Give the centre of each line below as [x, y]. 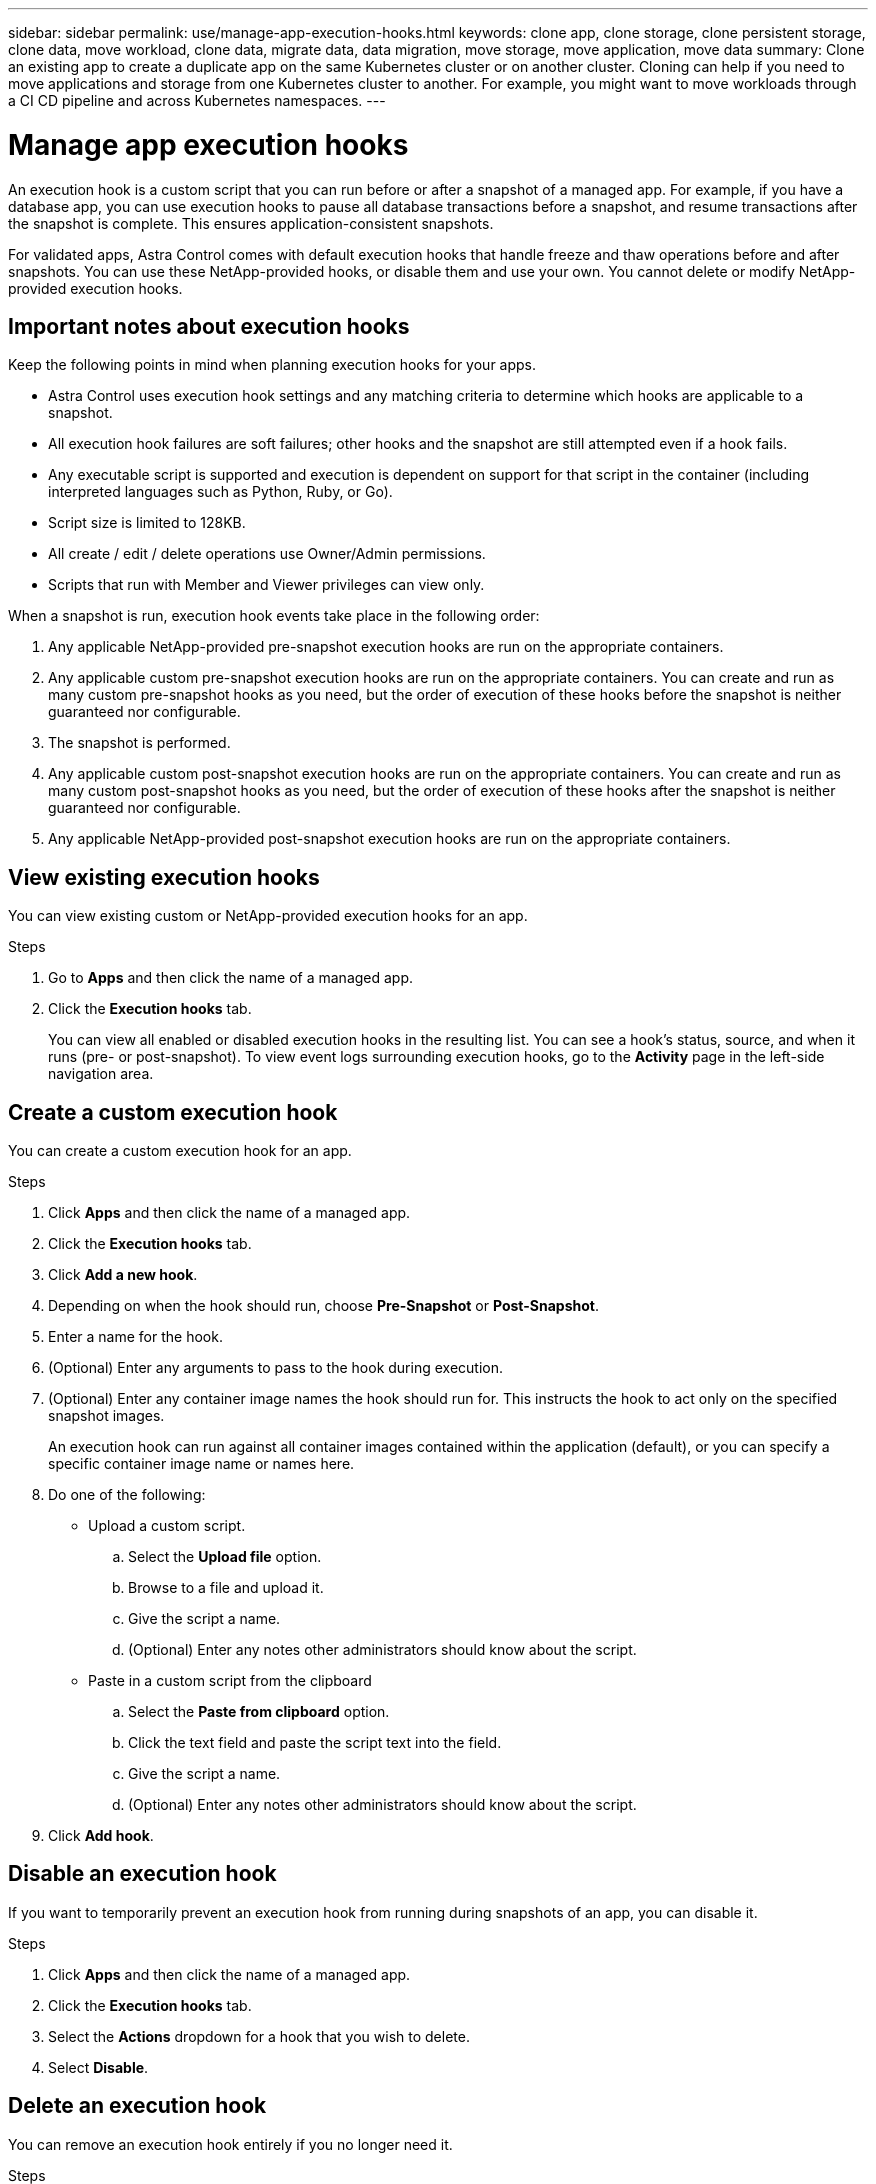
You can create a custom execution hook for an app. [180, 1151]
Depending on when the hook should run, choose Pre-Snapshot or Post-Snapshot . [323, 1306]
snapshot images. [106, 1416]
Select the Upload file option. [225, 1557]
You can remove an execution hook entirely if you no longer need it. [230, 2144]
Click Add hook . [101, 1836]
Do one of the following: [127, 1495]
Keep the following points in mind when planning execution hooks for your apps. [272, 365]
